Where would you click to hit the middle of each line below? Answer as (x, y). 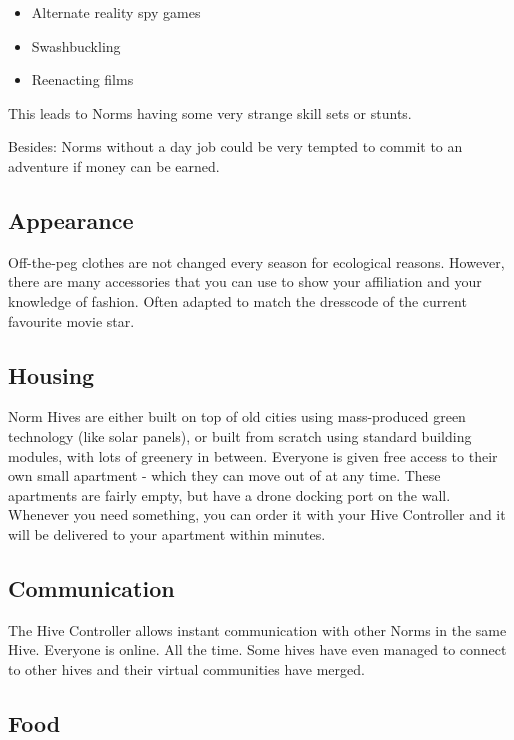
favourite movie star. (71, 320)
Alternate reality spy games (116, 12)
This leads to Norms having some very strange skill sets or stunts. (210, 112)
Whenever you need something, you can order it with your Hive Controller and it (257, 514)
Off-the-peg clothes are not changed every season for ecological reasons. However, (256, 261)
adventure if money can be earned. (114, 165)
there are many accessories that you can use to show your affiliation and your (245, 281)
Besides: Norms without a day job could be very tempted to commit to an (235, 146)
